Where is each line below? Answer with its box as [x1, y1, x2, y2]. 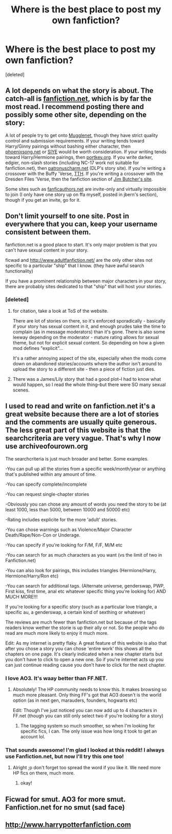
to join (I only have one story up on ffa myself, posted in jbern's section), [5, 191, 158, 198]
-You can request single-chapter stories [5, 491, 90, 497]
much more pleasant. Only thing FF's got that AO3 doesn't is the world [12, 691, 162, 698]
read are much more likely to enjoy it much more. [5, 630, 109, 636]
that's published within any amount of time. [5, 471, 96, 477]
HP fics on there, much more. [12, 770, 75, 776]
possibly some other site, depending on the [5, 111, 147, 119]
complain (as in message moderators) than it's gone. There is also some [12, 328, 165, 335]
